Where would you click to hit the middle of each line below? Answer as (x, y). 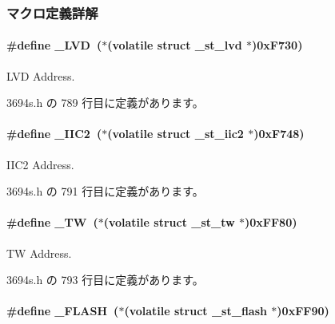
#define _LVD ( (54, 45)
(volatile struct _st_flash (195, 311)
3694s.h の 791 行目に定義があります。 (105, 191)
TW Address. (39, 253)
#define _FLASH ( (63, 311)
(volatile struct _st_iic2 (175, 134)
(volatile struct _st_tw (169, 222)
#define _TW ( (52, 222)
